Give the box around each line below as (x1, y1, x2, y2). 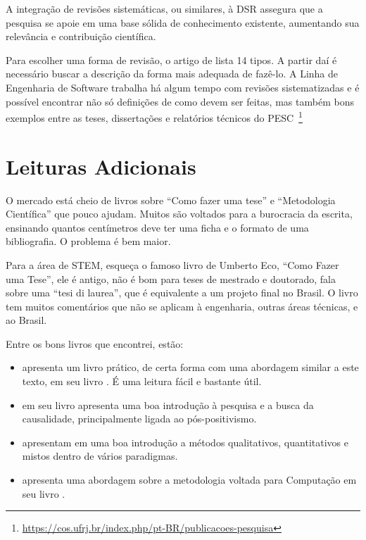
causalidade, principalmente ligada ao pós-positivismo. (22, 411, 257, 426)
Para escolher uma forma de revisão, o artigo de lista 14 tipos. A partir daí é (6, 52, 337, 67)
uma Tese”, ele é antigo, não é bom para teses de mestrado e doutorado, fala (6, 271, 336, 286)
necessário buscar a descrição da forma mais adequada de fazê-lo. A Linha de (6, 66, 339, 81)
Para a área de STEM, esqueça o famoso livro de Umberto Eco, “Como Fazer (6, 257, 339, 272)
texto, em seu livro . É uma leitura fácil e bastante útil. (22, 374, 262, 389)
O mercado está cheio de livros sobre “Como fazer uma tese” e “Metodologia (6, 192, 336, 207)
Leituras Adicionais (6, 151, 196, 180)
